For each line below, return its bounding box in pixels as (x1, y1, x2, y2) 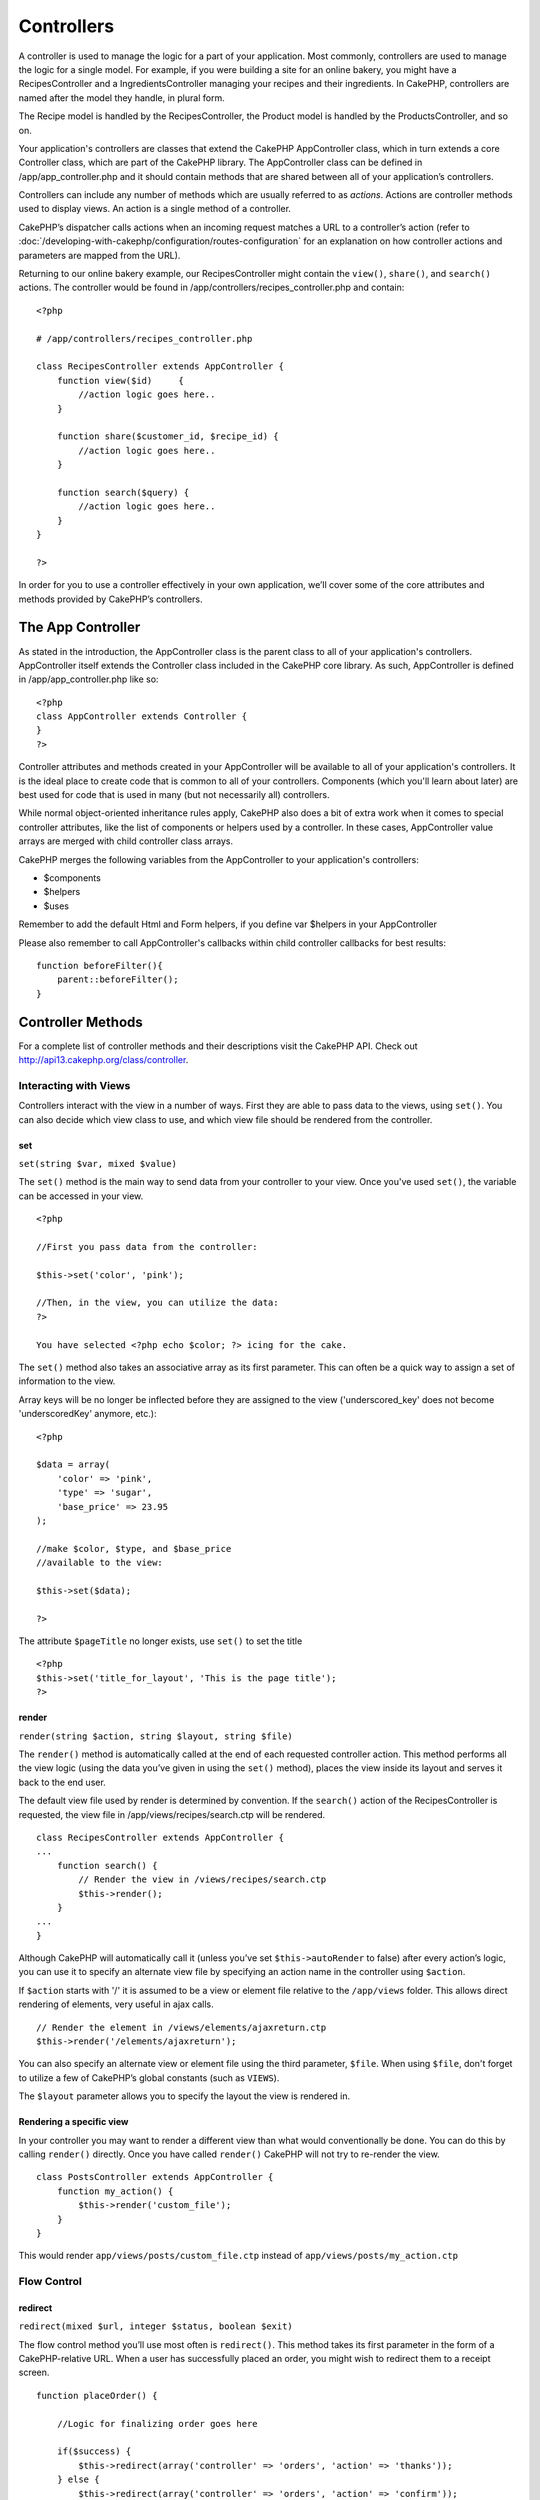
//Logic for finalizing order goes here (56, 2418, 259, 2429)
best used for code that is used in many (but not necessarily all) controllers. (18, 789, 330, 801)
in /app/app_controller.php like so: (18, 673, 159, 685)
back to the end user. (18, 1776, 107, 1788)
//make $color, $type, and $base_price (36, 1543, 232, 1554)
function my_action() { (56, 2185, 174, 2197)
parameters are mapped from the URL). (18, 249, 181, 261)
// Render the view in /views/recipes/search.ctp (78, 1874, 327, 1885)
